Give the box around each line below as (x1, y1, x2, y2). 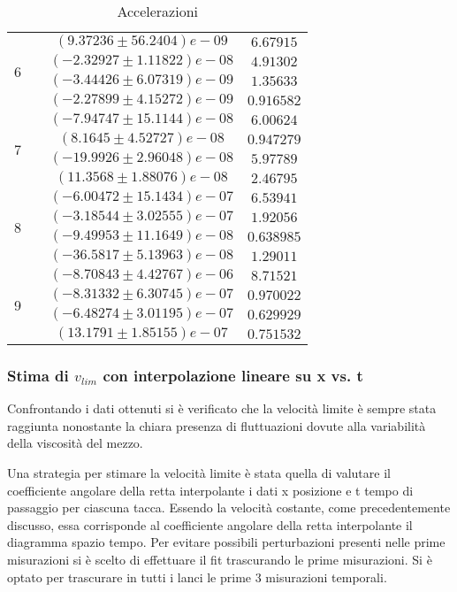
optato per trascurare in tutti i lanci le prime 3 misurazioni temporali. (7, 567, 387, 586)
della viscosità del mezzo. (7, 434, 143, 452)
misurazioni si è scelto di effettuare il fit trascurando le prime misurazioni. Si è (7, 550, 432, 568)
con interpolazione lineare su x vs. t (103, 364, 363, 386)
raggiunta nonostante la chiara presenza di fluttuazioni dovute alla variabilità (7, 416, 426, 434)
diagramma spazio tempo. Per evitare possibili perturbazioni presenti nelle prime (7, 533, 446, 551)
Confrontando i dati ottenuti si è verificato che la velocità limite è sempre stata (7, 399, 437, 418)
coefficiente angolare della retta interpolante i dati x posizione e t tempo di (7, 481, 414, 499)
